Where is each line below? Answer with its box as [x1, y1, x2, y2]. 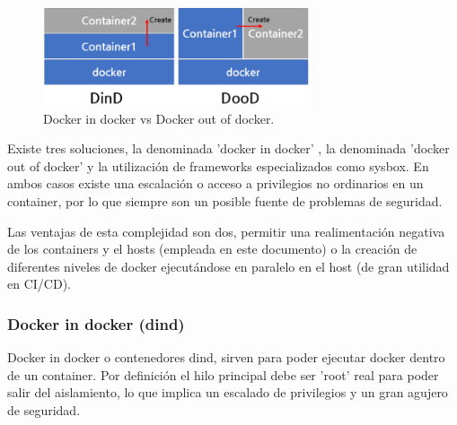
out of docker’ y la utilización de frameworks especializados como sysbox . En [7, 156, 429, 175]
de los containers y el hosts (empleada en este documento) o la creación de [7, 239, 417, 258]
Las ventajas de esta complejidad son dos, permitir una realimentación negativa [7, 221, 445, 240]
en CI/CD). [7, 274, 71, 293]
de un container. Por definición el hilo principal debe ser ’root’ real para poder [7, 365, 439, 384]
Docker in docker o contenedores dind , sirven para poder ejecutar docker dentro [7, 348, 445, 367]
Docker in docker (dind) [7, 312, 185, 334]
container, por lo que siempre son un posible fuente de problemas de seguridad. [7, 192, 443, 211]
